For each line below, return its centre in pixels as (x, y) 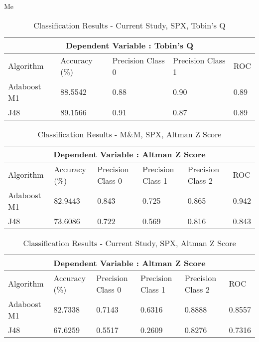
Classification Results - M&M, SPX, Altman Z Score (129, 134)
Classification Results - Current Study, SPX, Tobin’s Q (129, 25)
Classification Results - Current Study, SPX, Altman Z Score (129, 243)
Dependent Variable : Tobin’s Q (129, 45)
